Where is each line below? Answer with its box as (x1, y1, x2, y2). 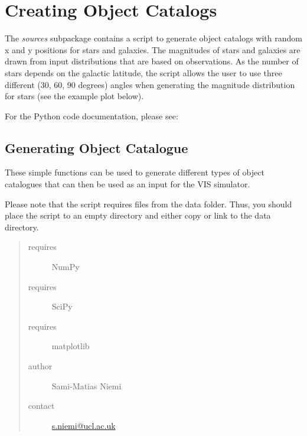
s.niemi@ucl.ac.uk (51, 419, 116, 431)
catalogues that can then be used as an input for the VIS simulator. (5, 178, 250, 190)
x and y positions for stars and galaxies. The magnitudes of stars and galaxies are (5, 43, 301, 56)
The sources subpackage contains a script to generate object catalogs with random (5, 32, 302, 44)
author (28, 360, 53, 372)
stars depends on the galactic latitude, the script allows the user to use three (5, 66, 282, 79)
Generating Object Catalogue (5, 138, 188, 157)
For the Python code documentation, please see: (5, 109, 178, 122)
